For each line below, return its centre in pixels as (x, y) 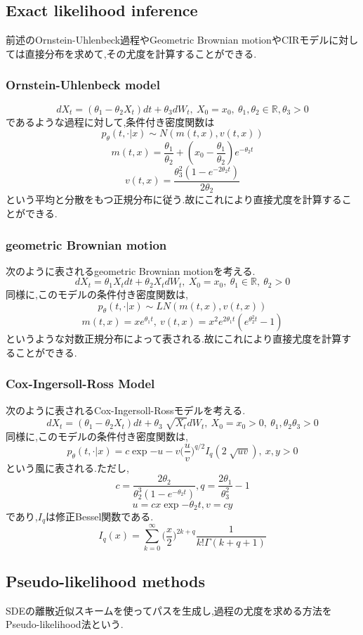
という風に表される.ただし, (67, 467)
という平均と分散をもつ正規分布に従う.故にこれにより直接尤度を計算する (174, 199)
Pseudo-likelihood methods (106, 581)
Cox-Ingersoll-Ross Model (80, 384)
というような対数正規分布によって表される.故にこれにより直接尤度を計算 (174, 339)
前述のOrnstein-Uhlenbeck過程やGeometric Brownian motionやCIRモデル (167, 40)
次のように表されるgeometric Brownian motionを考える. (131, 270)
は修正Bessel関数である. (100, 517)
